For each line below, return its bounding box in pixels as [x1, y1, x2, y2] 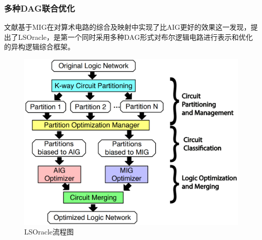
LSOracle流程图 [24, 226, 74, 237]
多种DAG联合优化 [4, 2, 75, 14]
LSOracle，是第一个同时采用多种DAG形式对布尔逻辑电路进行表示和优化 [18, 31, 253, 42]
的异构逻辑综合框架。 [4, 41, 75, 52]
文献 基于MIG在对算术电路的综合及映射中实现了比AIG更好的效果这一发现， [4, 22, 251, 32]
